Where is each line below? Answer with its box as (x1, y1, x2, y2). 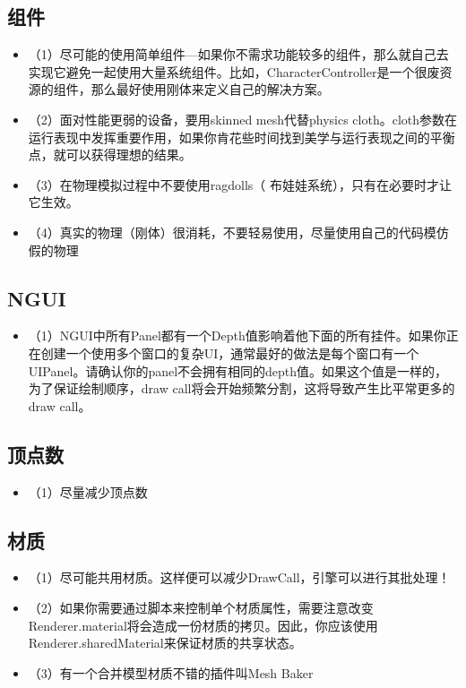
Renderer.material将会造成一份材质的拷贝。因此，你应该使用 (28, 615, 378, 634)
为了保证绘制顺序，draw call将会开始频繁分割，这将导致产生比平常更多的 (28, 379, 455, 398)
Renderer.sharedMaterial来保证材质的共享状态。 (28, 633, 302, 652)
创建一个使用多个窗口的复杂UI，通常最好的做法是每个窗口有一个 (40, 343, 419, 362)
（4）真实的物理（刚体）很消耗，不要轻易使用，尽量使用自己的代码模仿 (28, 222, 449, 241)
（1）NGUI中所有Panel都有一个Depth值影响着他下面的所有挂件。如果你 (28, 326, 446, 345)
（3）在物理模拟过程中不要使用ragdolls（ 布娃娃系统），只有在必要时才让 (28, 175, 453, 193)
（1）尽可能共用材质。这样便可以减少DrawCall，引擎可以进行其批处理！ (28, 568, 451, 587)
